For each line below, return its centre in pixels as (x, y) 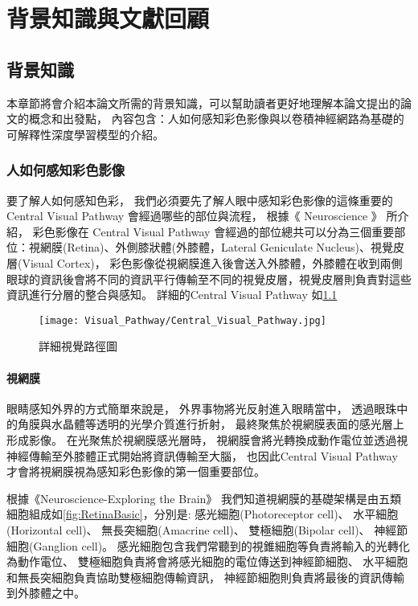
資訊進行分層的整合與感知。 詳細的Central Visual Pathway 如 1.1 (172, 295)
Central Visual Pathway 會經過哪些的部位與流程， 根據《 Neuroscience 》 (195, 216)
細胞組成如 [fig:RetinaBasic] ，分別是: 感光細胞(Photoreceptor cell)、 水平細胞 (203, 514)
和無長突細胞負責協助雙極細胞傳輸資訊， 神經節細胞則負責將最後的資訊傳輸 (205, 577)
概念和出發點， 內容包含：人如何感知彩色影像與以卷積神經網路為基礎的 (216, 119)
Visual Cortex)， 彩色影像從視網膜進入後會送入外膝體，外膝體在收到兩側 (212, 262)
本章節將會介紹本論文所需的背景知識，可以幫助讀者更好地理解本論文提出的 (203, 102)
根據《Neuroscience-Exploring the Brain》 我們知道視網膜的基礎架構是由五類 (204, 498)
